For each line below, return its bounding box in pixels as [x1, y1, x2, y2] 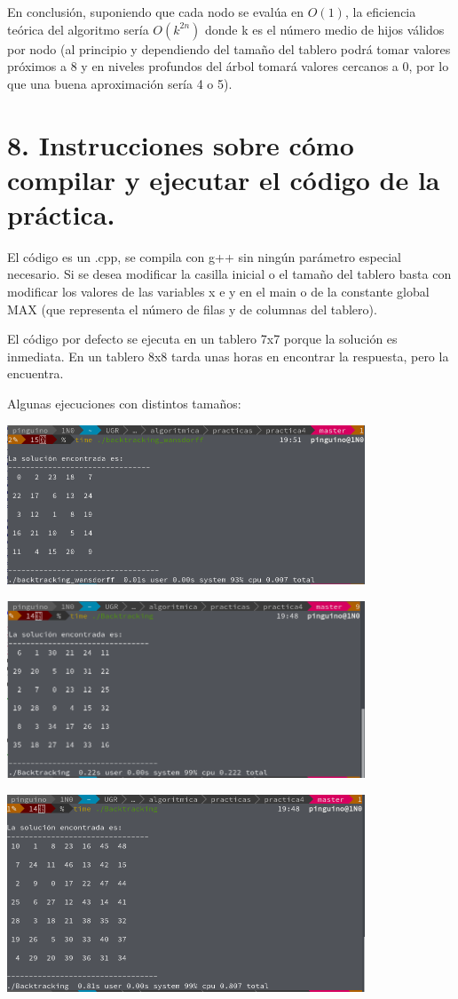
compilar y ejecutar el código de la [7, 161, 440, 197]
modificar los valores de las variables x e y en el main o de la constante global [7, 282, 430, 301]
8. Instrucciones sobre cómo [7, 126, 354, 163]
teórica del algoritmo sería [7, 20, 149, 38]
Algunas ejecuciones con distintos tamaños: [7, 394, 241, 413]
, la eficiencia [344, 3, 416, 20]
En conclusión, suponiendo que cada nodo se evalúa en [7, 3, 304, 20]
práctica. [7, 195, 115, 232]
